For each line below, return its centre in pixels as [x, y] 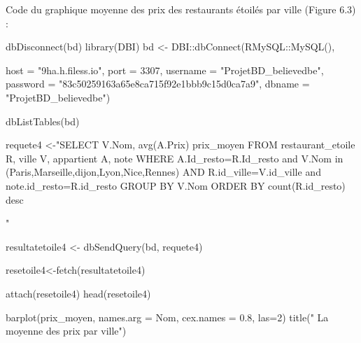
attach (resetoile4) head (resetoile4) [78, 293]
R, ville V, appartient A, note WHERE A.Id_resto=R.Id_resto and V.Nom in [175, 158]
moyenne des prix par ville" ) [66, 331]
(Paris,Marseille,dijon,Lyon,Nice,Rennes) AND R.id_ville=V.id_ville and [163, 172]
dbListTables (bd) [43, 121]
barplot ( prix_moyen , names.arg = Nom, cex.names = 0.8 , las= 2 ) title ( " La [167, 317]
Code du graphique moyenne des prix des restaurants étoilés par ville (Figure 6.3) [181, 9]
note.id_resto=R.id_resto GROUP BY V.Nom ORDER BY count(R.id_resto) [176, 185]
